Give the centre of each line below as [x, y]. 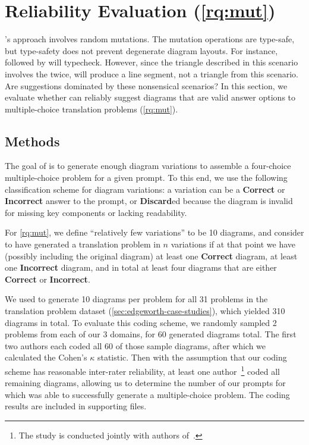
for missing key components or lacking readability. [96, 212]
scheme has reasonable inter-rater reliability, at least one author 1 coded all [142, 370]
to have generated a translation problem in [83, 244]
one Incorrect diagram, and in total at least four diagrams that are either [141, 267]
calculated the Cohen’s [46, 357]
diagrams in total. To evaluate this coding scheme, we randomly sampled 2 [141, 322]
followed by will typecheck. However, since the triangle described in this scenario [152, 62]
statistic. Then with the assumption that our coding [192, 357]
